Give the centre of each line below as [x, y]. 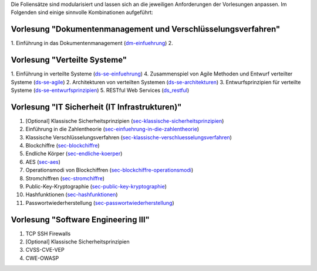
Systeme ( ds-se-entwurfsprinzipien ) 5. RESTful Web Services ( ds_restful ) [100, 90]
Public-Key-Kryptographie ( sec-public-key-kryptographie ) [96, 187]
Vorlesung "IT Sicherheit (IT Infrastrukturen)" [96, 107]
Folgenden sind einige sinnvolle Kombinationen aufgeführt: [82, 12]
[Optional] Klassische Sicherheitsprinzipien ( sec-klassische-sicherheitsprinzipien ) [125, 121]
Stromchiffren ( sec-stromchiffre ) [65, 178]
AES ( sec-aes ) [43, 162]
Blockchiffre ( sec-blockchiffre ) [63, 146]
